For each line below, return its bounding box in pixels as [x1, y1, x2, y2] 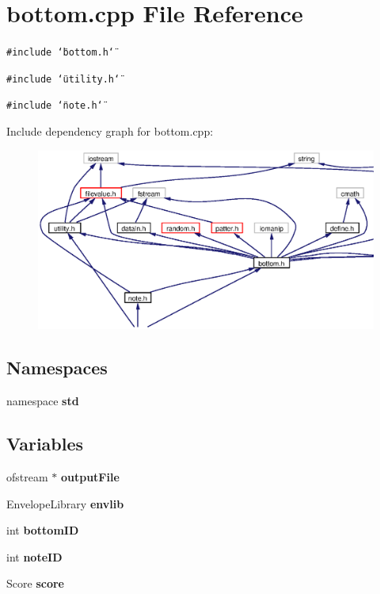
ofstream [6, 468, 48, 485]
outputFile [60, 468, 120, 485]
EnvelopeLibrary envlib [6, 495, 124, 512]
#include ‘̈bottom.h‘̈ [6, 47, 115, 59]
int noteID [6, 548, 63, 565]
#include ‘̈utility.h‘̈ [6, 73, 120, 85]
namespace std [6, 393, 79, 409]
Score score [6, 575, 64, 592]
